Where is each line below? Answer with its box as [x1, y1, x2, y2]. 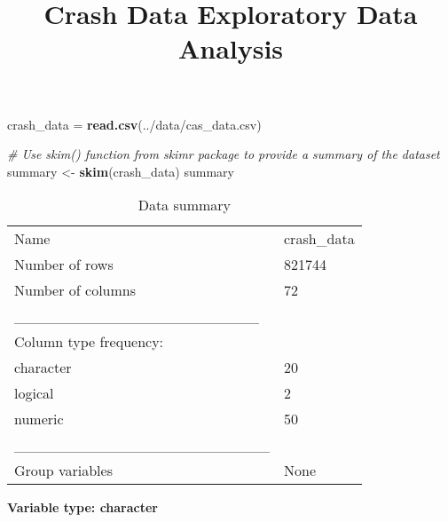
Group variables [14, 460, 113, 481]
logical [14, 383, 54, 404]
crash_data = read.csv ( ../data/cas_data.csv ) [7, 115, 262, 133]
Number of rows [14, 254, 114, 275]
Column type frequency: [14, 331, 164, 352]
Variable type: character [7, 498, 159, 517]
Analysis [177, 30, 284, 67]
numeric [14, 408, 64, 430]
